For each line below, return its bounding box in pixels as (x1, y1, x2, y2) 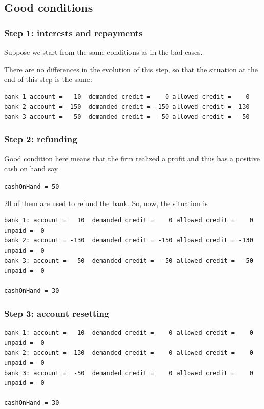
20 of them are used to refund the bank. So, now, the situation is (4, 197, 208, 208)
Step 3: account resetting (4, 306, 109, 319)
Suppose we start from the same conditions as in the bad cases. (4, 47, 203, 57)
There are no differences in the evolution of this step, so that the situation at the (4, 64, 258, 74)
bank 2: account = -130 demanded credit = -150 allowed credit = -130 (4, 237, 253, 244)
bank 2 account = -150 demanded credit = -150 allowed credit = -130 (4, 103, 250, 111)
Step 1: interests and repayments (4, 26, 143, 39)
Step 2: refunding (4, 133, 77, 146)
